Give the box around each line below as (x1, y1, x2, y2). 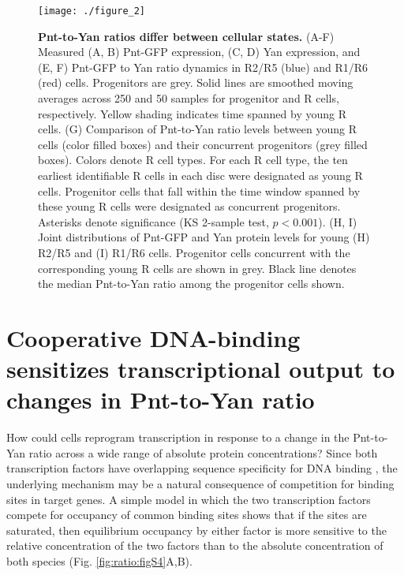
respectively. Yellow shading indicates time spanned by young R (38, 105, 346, 121)
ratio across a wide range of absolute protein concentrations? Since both (28, 444, 378, 461)
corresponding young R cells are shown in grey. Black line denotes (38, 259, 357, 276)
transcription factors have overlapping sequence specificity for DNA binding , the (6, 460, 398, 476)
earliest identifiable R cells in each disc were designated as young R (38, 167, 363, 183)
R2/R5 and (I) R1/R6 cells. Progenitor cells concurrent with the (38, 244, 350, 260)
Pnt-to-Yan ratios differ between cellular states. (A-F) (38, 28, 335, 44)
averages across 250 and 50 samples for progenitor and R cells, (38, 90, 339, 106)
